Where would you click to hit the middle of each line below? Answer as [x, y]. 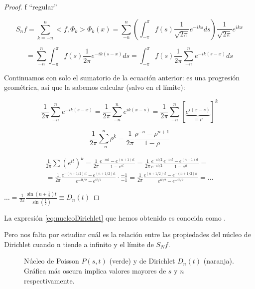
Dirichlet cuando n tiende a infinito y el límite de [79, 244]
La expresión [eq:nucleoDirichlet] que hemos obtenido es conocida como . [115, 217]
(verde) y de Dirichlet [142, 261]
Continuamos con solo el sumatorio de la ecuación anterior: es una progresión [122, 77]
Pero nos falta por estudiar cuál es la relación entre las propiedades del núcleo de [127, 234]
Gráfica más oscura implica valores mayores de [95, 271]
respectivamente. [49, 280]
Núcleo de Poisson [52, 261]
